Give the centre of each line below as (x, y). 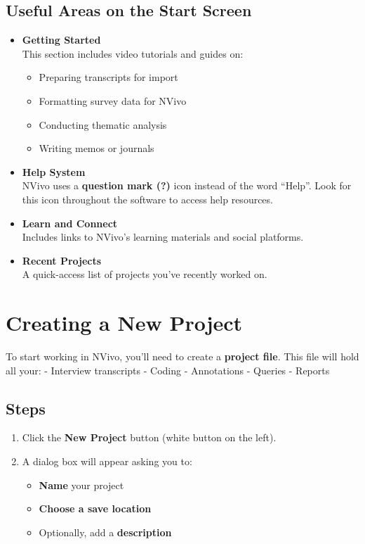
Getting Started (61, 40)
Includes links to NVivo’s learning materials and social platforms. (163, 237)
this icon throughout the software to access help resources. (147, 199)
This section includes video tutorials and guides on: (133, 53)
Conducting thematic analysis (103, 124)
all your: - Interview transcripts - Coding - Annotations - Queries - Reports (168, 370)
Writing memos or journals (97, 148)
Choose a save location (95, 508)
